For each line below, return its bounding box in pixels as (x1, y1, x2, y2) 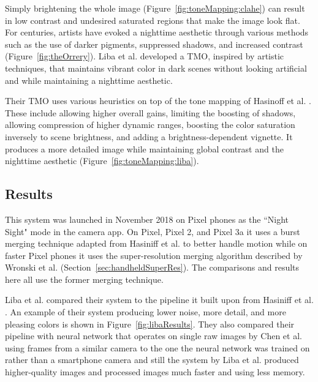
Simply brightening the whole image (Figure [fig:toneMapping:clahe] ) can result (5, 2, 305, 14)
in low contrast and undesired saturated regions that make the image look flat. (5, 13, 300, 26)
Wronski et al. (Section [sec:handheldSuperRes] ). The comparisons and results (5, 261, 300, 274)
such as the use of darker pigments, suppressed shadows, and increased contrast (5, 37, 303, 50)
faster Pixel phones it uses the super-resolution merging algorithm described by (5, 249, 303, 261)
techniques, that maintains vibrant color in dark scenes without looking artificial (5, 61, 307, 74)
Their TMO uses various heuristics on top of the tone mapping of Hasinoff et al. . (5, 94, 311, 107)
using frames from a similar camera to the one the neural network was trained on (5, 341, 310, 354)
